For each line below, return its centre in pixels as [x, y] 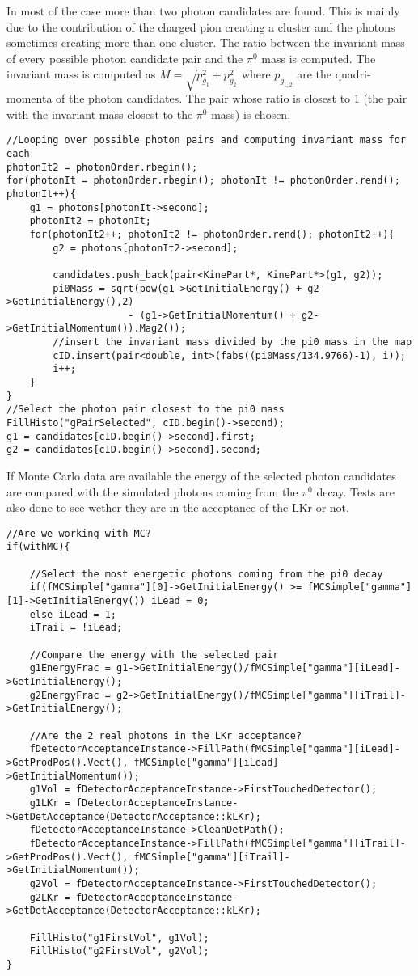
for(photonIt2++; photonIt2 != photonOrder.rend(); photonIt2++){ [212, 234]
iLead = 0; [180, 601]
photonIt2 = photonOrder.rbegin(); [102, 167]
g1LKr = [50, 803]
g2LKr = [50, 897]
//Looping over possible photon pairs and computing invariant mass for [206, 140]
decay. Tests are [355, 491]
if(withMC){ [38, 547]
